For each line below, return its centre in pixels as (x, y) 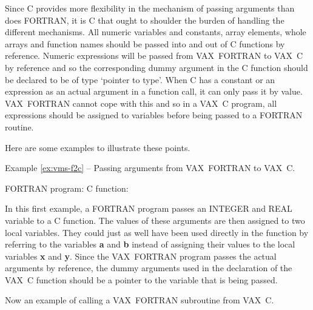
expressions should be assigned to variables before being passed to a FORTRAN (154, 115)
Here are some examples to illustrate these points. (98, 147)
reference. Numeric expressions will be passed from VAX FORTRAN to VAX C (154, 56)
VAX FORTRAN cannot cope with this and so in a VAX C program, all (141, 103)
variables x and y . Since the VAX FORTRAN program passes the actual (141, 256)
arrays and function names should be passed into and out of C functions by (145, 43)
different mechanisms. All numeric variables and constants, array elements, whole (156, 32)
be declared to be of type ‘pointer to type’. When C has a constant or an (140, 79)
